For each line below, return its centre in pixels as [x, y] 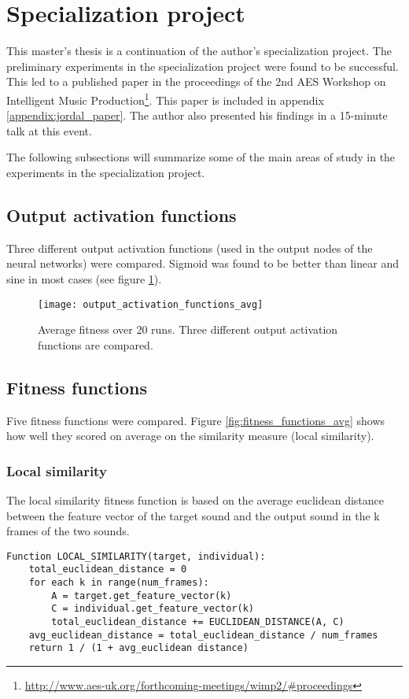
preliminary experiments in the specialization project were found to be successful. [203, 66]
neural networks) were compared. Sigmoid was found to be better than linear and [203, 263]
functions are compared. [96, 344]
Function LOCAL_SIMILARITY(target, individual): [136, 556]
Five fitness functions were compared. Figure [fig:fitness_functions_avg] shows [196, 420]
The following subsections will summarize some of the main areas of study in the [201, 157]
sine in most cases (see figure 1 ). [84, 278]
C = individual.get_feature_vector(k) [153, 609]
